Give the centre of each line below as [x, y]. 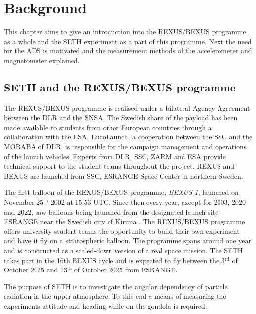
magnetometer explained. [42, 60]
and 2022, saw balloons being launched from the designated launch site [111, 211]
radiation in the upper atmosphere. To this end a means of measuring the [115, 296]
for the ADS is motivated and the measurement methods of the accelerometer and [128, 51]
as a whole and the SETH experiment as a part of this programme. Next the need [128, 41]
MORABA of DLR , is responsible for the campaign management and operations [125, 147]
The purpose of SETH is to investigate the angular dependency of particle [116, 286]
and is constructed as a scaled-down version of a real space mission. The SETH [124, 250]
